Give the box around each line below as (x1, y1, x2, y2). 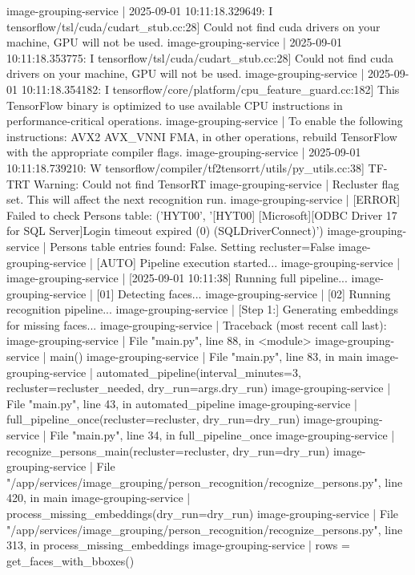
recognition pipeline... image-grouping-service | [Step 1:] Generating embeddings (6, 301, 398, 318)
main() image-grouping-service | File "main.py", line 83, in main (50, 348, 363, 365)
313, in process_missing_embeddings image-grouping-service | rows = (6, 537, 350, 553)
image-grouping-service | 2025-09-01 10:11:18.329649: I (6, 2, 273, 18)
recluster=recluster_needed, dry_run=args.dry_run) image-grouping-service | (6, 379, 391, 396)
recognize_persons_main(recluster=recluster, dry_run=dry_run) (6, 442, 330, 459)
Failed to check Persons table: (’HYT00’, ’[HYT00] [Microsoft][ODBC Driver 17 (6, 206, 397, 223)
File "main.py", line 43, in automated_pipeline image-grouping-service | (6, 395, 357, 411)
